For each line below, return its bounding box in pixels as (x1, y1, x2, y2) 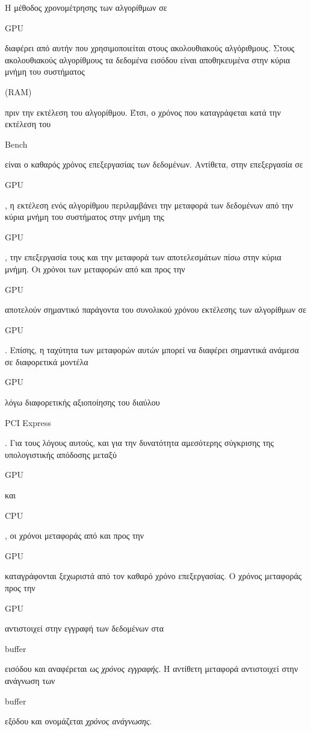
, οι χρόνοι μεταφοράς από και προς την (5, 529, 144, 542)
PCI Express (5, 416, 51, 428)
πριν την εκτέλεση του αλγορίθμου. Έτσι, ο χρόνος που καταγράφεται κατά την (5, 105, 281, 118)
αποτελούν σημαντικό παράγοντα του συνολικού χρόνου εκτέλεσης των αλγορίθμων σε (5, 303, 307, 316)
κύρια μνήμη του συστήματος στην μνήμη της (5, 210, 164, 223)
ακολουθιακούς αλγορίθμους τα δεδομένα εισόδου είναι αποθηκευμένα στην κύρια (5, 53, 291, 66)
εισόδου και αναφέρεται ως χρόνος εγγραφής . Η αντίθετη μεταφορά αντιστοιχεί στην (5, 662, 298, 675)
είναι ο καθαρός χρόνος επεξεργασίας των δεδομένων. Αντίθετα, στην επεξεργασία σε (5, 158, 303, 171)
